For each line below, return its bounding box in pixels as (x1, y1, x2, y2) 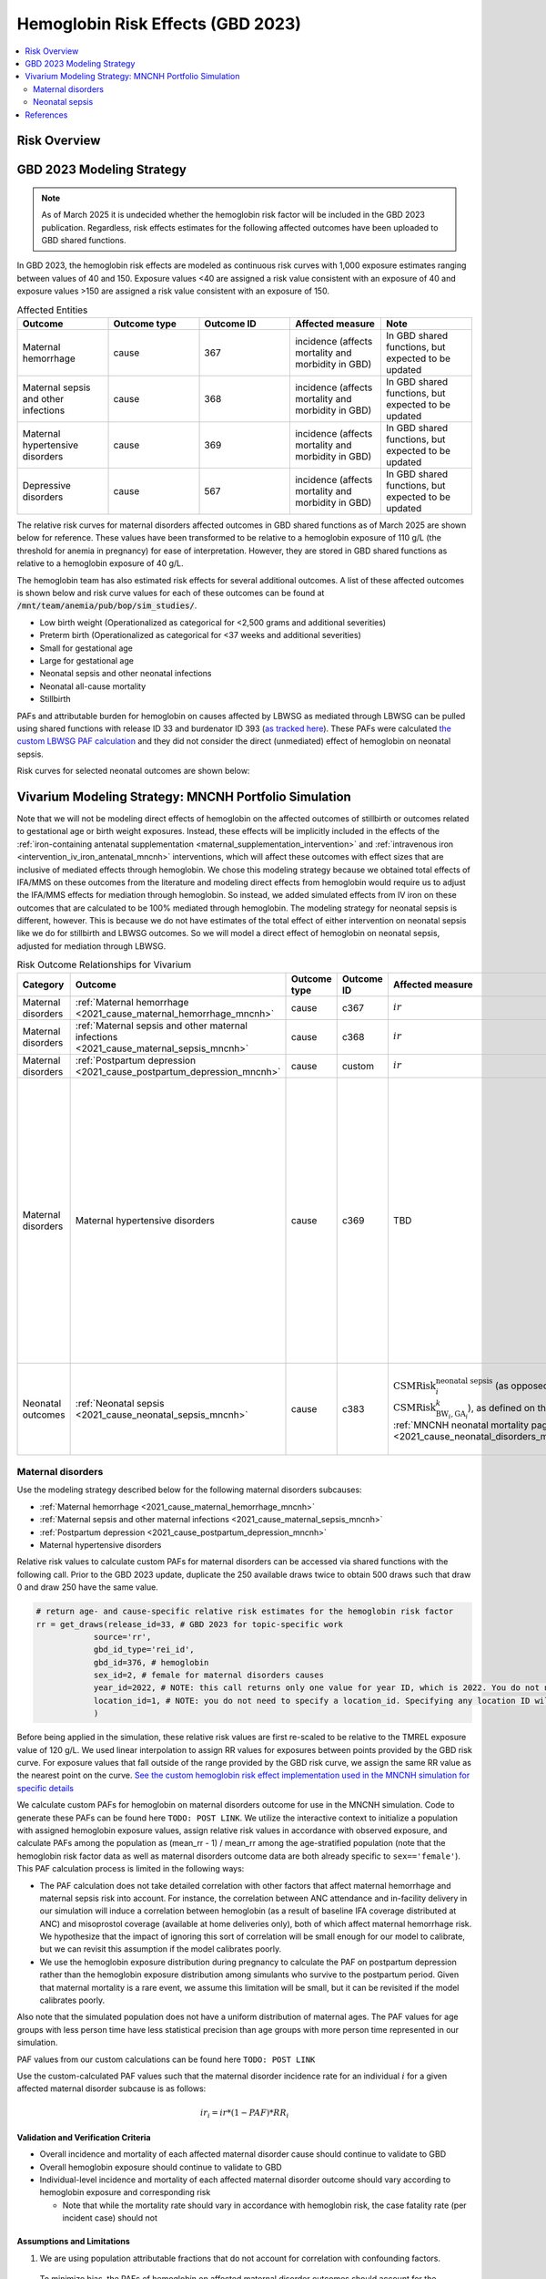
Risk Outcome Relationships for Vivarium (16, 958, 192, 971)
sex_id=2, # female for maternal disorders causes (93, 1670, 325, 1681)
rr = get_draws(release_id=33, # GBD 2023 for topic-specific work (35, 1619, 344, 1629)
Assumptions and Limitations (16, 2236, 131, 2247)
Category (22, 978, 65, 991)
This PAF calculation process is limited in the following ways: (16, 1863, 245, 1874)
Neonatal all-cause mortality (39, 680, 147, 692)
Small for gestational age (39, 643, 134, 654)
